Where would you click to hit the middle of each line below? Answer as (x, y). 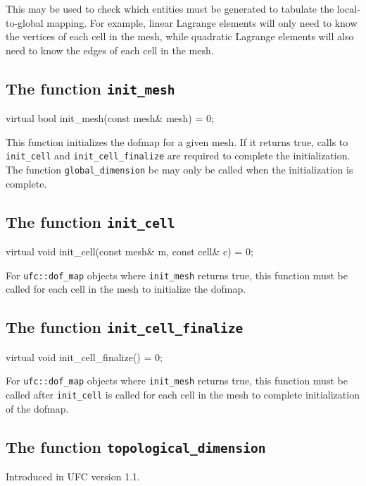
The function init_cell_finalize (125, 327)
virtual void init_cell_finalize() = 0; (84, 357)
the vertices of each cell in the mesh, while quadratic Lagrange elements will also (180, 36)
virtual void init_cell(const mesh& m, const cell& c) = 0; (130, 251)
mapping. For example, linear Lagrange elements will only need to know (202, 22)
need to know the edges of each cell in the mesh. (110, 50)
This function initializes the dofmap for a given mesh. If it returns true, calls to (177, 141)
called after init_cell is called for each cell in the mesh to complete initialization (183, 394)
